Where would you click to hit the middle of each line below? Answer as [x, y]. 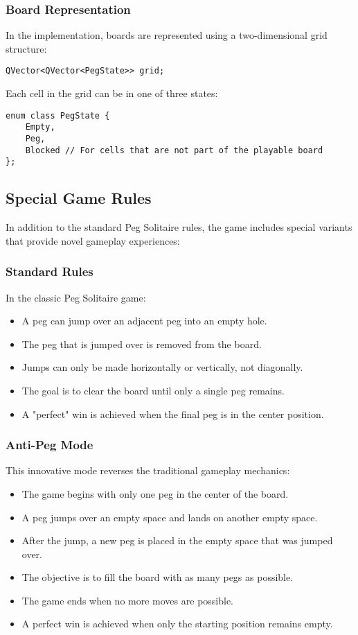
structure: [26, 48]
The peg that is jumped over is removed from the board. [142, 343]
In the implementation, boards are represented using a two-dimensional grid [167, 35]
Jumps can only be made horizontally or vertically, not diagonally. [162, 367]
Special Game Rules [79, 198]
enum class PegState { [58, 115]
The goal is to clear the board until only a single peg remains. [153, 390]
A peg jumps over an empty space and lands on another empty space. [170, 517]
